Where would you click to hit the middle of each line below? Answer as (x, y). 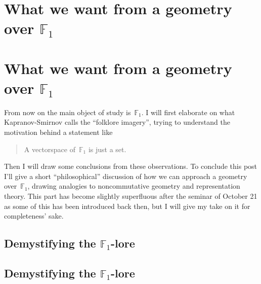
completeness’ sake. (34, 216)
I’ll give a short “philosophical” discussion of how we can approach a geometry (126, 176)
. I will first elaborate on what (188, 112)
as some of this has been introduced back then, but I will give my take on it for (127, 206)
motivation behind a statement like (58, 132)
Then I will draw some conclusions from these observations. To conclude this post (131, 166)
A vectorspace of (50, 149)
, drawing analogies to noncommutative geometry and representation (134, 186)
